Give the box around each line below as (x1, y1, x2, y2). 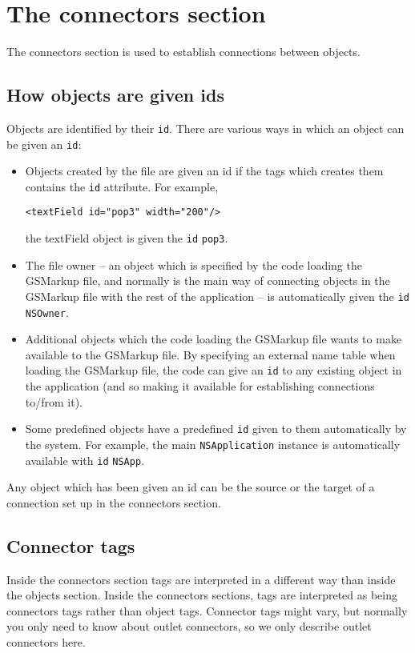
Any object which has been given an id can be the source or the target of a (6, 479, 375, 495)
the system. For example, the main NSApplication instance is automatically (25, 435, 401, 452)
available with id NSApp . (25, 451, 144, 468)
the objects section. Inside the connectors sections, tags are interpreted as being (6, 587, 397, 603)
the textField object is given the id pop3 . (25, 230, 228, 246)
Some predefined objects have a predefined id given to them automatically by (25, 420, 407, 437)
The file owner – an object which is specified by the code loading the (25, 256, 362, 273)
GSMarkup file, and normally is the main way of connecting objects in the (25, 272, 390, 289)
